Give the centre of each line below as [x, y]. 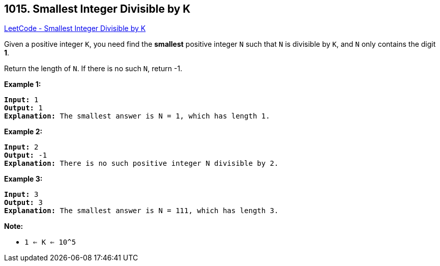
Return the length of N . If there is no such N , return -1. [93, 69]
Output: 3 [23, 203]
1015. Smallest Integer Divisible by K [97, 9]
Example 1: [23, 84]
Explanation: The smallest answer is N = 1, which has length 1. [137, 116]
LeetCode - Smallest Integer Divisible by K [75, 28]
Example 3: [23, 179]
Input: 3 [21, 195]
